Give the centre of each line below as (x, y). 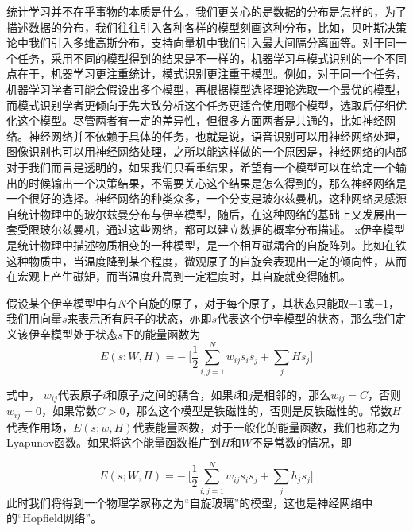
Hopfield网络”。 (62, 518)
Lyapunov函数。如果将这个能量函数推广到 (114, 442)
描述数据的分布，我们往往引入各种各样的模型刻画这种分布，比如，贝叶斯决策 (206, 27)
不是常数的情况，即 (301, 442)
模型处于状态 (84, 333)
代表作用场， (40, 426)
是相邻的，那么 (292, 394)
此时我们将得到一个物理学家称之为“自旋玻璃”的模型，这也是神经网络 (184, 502)
